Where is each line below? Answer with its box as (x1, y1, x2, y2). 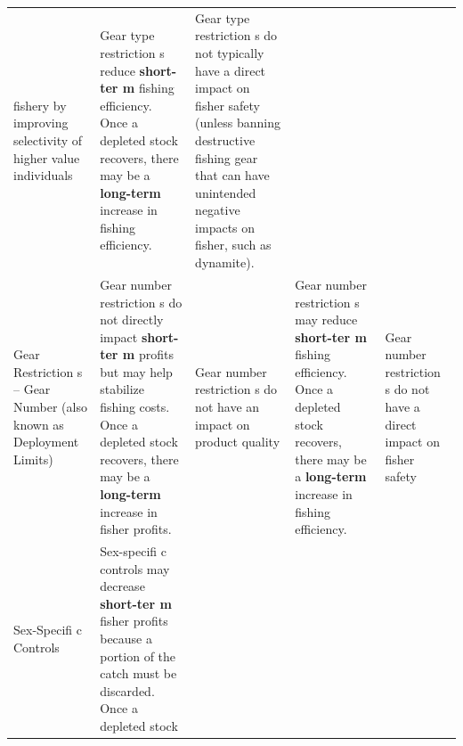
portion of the (100, 646, 176, 665)
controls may (100, 559, 170, 578)
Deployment (13, 432, 79, 451)
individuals (13, 166, 73, 184)
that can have (195, 166, 270, 184)
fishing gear (195, 148, 258, 167)
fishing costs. (100, 398, 170, 416)
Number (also (13, 398, 87, 416)
